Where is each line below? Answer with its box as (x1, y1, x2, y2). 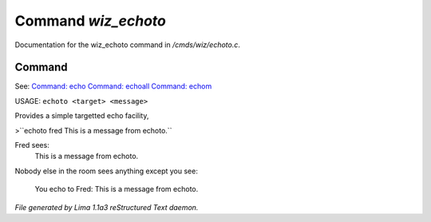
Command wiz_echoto (14, 12, 167, 30)
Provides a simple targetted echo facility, (14, 111, 149, 121)
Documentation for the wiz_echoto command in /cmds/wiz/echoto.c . (14, 40, 241, 50)
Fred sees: (14, 141, 49, 150)
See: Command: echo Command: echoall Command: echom (14, 81, 212, 91)
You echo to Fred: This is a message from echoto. (34, 184, 199, 194)
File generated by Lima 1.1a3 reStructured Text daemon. (14, 202, 199, 212)
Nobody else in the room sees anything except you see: (14, 166, 199, 176)
